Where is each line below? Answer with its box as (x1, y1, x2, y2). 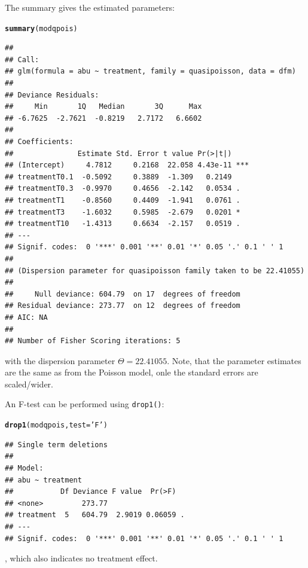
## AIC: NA (5, 313, 48, 322)
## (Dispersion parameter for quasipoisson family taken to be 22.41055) (5, 266, 305, 275)
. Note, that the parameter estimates (167, 354, 301, 367)
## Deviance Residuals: (5, 90, 99, 99)
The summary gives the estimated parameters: (5, 1, 175, 13)
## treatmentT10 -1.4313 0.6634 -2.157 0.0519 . (5, 219, 240, 228)
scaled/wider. (5, 377, 54, 390)
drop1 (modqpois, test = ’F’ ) (5, 421, 108, 430)
